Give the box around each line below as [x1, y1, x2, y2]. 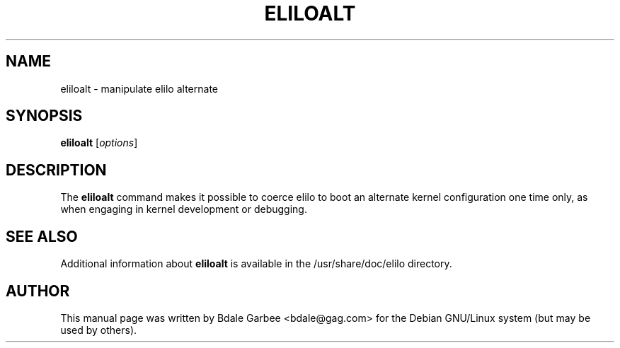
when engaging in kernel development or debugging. [60, 203, 307, 216]
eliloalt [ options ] [60, 137, 138, 149]
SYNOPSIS [6, 107, 83, 125]
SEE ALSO [6, 227, 78, 245]
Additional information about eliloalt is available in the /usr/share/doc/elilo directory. [60, 257, 452, 270]
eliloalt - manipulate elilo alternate [60, 82, 218, 95]
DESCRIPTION [6, 161, 107, 179]
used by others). [60, 323, 137, 336]
